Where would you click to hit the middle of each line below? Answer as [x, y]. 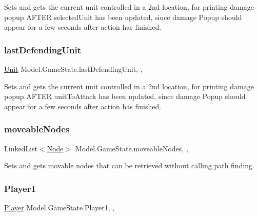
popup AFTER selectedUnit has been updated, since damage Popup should [123, 17]
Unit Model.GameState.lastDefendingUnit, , [73, 69]
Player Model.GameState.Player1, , [59, 207]
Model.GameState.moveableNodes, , [132, 148]
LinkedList [21, 148]
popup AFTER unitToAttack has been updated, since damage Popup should [125, 96]
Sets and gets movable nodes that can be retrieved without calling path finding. [129, 165]
